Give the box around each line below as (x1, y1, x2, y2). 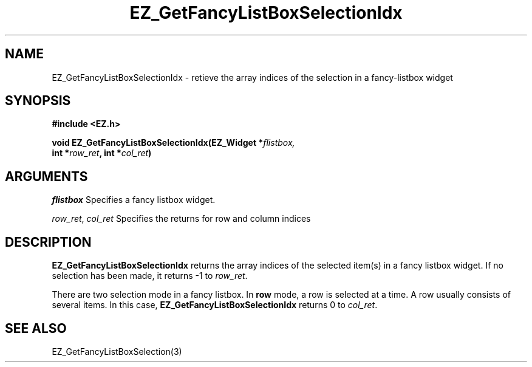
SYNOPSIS (5, 93, 71, 109)
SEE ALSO (5, 320, 67, 336)
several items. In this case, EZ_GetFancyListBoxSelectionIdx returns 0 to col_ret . (52, 300, 378, 310)
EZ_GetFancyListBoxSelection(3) (52, 346, 182, 357)
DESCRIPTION (5, 234, 92, 250)
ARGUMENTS (5, 168, 88, 184)
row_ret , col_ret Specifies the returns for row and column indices (52, 213, 311, 224)
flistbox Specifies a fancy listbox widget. (52, 194, 216, 205)
